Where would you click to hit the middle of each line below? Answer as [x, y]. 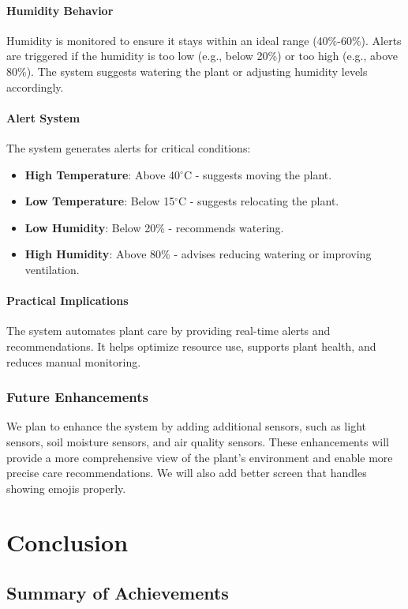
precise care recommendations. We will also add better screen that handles [187, 473]
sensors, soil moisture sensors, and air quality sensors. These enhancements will [198, 441]
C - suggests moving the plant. [258, 174]
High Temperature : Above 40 [103, 174]
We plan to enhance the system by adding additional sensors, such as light [186, 426]
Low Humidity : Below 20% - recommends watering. [154, 227]
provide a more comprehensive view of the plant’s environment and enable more [200, 457]
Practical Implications [67, 301]
